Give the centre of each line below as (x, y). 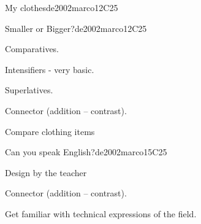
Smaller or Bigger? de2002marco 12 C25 (76, 28)
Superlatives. (29, 90)
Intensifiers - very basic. (50, 69)
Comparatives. (32, 49)
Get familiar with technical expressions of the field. (101, 213)
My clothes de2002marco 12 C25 (62, 7)
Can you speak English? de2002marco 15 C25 (86, 152)
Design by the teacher (46, 172)
